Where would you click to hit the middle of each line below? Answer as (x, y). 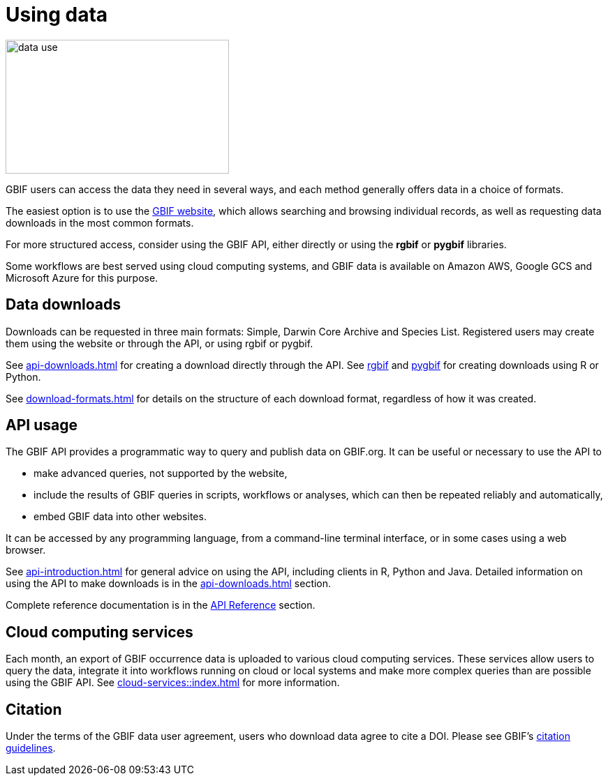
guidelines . (31, 748)
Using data (57, 15)
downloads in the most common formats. (100, 222)
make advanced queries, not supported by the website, (161, 473)
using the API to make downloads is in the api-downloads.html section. (169, 584)
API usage (42, 425)
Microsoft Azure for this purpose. (82, 278)
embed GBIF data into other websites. (120, 517)
